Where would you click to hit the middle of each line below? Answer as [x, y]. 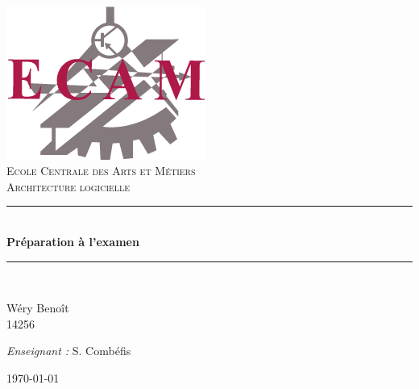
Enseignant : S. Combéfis [69, 351]
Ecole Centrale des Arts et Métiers [101, 171]
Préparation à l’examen [73, 241]
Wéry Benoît [38, 308]
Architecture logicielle [68, 186]
